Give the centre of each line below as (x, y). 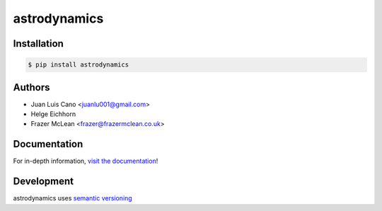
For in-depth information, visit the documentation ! (86, 161)
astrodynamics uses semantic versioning (73, 198)
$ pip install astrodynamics (79, 65)
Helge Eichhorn (53, 114)
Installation (38, 44)
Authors (31, 87)
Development (44, 182)
